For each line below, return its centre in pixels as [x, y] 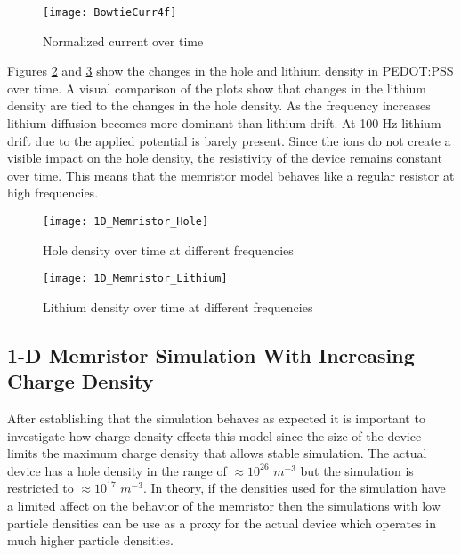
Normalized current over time [123, 40]
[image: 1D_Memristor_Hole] [126, 221]
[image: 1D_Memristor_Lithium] [135, 279]
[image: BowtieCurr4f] [110, 12]
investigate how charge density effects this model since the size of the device [214, 435]
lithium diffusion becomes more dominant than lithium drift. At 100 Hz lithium [224, 123]
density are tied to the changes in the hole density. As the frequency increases [219, 105]
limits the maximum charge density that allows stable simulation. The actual [217, 453]
